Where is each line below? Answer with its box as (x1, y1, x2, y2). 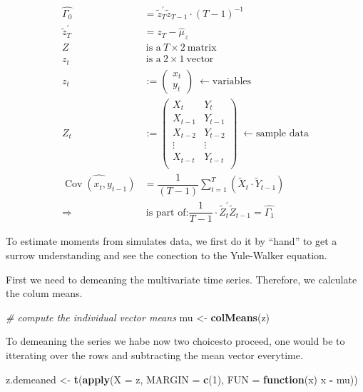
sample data (256, 128, 309, 139)
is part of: (145, 207, 189, 218)
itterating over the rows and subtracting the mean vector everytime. (6, 347, 303, 362)
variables (212, 76, 252, 86)
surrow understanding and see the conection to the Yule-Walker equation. (6, 247, 327, 262)
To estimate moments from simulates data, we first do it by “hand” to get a (6, 233, 337, 248)
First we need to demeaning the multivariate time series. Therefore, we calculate (6, 271, 357, 286)
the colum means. (6, 286, 83, 301)
